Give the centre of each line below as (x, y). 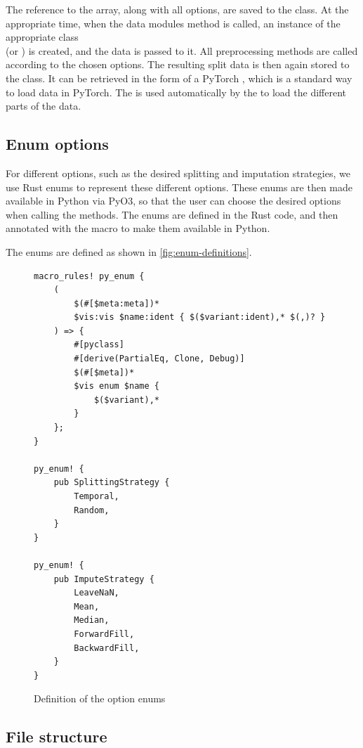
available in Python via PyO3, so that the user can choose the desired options (173, 201)
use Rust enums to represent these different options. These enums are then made (179, 187)
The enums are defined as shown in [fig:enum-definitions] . (129, 251)
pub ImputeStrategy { (104, 579)
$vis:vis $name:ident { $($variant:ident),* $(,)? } (200, 317)
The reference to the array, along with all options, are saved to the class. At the (177, 9)
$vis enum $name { (117, 386)
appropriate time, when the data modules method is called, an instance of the (173, 23)
